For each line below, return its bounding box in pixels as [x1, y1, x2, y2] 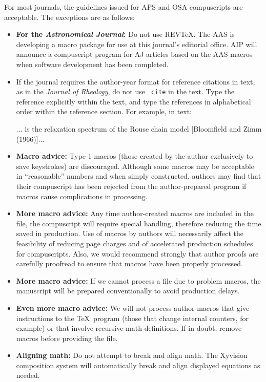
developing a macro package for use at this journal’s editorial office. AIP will [16, 38, 257, 49]
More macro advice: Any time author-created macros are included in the [16, 208, 254, 219]
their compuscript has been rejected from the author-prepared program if [16, 180, 247, 191]
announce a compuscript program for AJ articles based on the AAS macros [16, 49, 253, 59]
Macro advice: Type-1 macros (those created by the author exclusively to [16, 151, 253, 161]
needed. [16, 370, 40, 380]
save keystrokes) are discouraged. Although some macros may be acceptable [16, 160, 254, 171]
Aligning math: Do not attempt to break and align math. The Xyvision [16, 350, 248, 360]
